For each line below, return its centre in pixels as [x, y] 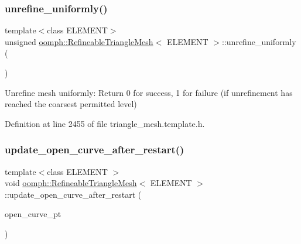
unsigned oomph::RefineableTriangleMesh [79, 41]
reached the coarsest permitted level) [71, 104]
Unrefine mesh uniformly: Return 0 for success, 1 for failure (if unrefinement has [149, 92]
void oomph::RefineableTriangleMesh [71, 183]
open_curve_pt [33, 214]
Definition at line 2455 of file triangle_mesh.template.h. [105, 123]
